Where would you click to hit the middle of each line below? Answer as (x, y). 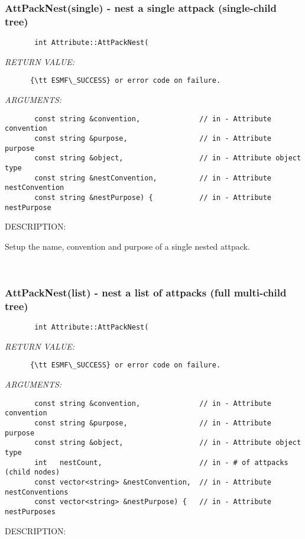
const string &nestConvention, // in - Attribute (153, 178)
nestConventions (37, 492)
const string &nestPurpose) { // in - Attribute (153, 197)
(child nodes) (33, 472)
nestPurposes (30, 511)
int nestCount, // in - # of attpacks (161, 462)
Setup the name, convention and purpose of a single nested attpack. (127, 246)
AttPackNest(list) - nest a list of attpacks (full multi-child (146, 292)
